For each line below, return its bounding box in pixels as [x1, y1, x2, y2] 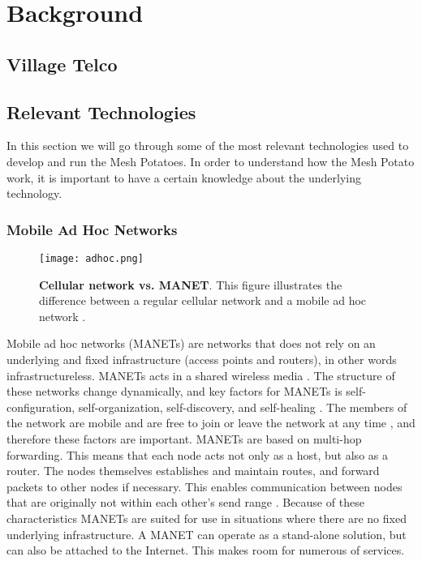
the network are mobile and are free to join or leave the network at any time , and [6, 414, 416, 431]
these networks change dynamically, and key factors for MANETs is [6, 383, 342, 400]
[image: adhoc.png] [39, 252, 144, 264]
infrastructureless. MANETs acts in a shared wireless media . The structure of [6, 366, 395, 383]
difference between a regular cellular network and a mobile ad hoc [39, 292, 367, 309]
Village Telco [6, 51, 118, 76]
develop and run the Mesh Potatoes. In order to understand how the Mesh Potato [6, 152, 415, 169]
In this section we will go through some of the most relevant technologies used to [6, 137, 409, 154]
